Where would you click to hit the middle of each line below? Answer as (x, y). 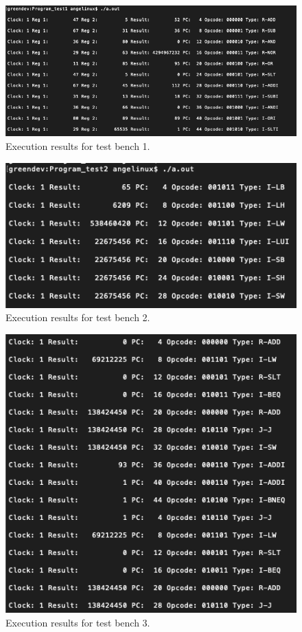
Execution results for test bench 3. (78, 623)
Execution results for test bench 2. (78, 317)
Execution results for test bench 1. (78, 145)
